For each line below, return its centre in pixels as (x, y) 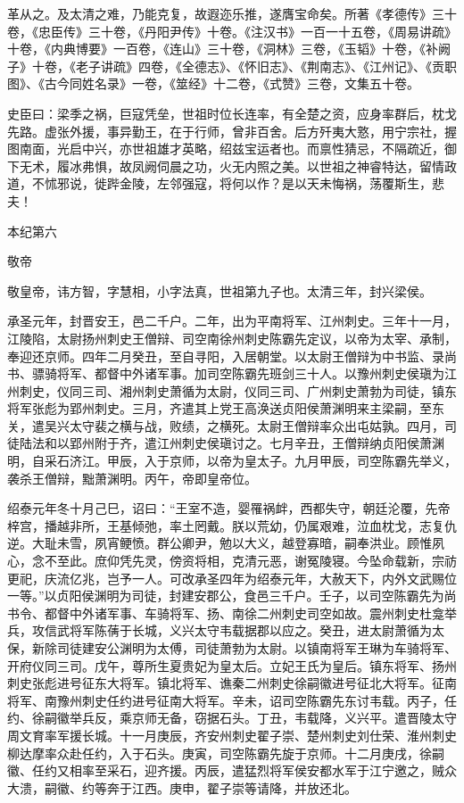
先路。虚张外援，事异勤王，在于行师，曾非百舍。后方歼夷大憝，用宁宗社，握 (232, 131)
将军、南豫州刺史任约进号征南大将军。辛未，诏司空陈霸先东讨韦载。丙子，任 (232, 700)
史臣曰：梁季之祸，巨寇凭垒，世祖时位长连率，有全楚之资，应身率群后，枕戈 (232, 113)
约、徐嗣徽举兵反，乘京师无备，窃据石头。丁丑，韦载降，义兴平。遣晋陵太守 (232, 718)
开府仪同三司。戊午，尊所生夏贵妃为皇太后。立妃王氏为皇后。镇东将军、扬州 (232, 665)
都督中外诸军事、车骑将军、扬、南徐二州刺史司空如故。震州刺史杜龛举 (250, 613)
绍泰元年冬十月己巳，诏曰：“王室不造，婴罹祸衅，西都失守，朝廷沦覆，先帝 (229, 508)
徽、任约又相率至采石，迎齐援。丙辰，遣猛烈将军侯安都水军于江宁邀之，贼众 (232, 770)
